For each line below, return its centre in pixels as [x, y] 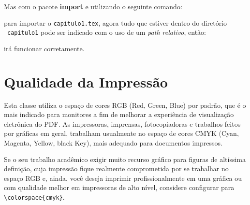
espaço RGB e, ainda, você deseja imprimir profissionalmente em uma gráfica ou [123, 178]
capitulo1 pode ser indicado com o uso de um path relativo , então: [107, 32]
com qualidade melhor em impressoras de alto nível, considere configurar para [119, 187]
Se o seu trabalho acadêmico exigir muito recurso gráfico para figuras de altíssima [125, 159]
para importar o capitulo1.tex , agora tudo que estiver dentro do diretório [116, 22]
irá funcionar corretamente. [44, 48]
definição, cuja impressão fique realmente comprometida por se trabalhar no [116, 168]
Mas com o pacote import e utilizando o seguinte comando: [93, 6]
